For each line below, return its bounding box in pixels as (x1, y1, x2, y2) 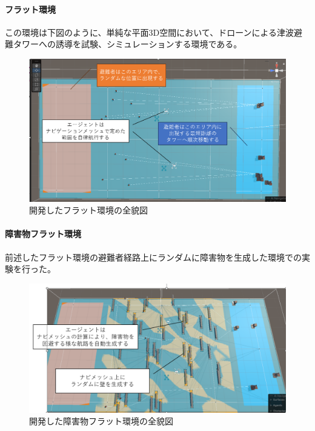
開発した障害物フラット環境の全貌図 (29, 415, 173, 427)
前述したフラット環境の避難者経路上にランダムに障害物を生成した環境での (5, 250, 302, 263)
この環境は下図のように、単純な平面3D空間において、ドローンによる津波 (5, 25, 294, 38)
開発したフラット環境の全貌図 (29, 204, 148, 216)
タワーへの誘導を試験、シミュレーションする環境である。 (13, 38, 242, 50)
